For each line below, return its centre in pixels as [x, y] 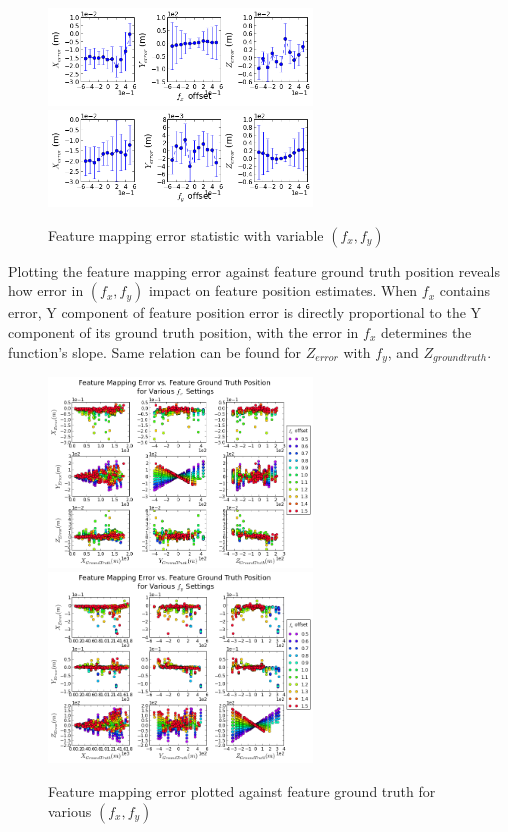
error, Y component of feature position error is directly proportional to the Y [245, 312]
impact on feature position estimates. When [283, 290]
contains [465, 290]
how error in [46, 290]
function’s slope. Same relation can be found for [155, 351]
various [70, 810]
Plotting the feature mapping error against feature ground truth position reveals [254, 270]
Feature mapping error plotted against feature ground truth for [242, 791]
